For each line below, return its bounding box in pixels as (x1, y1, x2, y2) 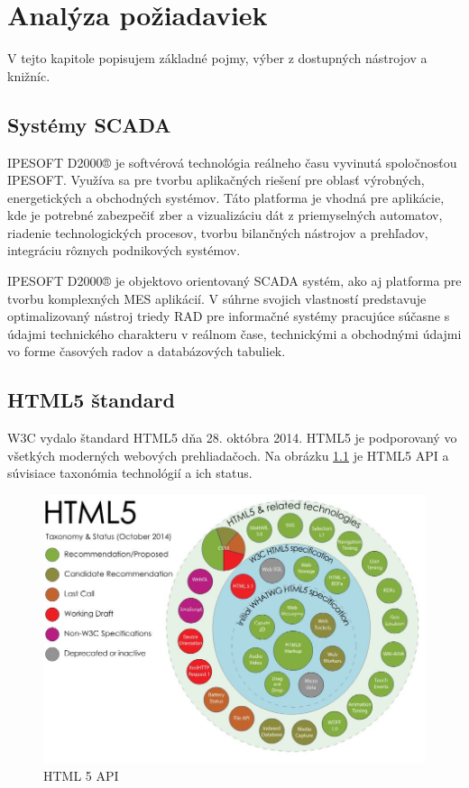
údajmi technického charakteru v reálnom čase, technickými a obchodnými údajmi (7, 324, 462, 343)
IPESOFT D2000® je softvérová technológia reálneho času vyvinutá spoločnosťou (7, 152, 457, 171)
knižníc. (7, 66, 51, 85)
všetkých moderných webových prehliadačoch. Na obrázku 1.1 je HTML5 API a (7, 445, 449, 464)
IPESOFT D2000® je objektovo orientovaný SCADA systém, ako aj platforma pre (7, 271, 462, 290)
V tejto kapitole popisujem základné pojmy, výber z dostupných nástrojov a (7, 49, 428, 68)
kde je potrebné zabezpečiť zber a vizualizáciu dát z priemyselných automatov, (7, 206, 443, 224)
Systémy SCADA (7, 110, 171, 138)
